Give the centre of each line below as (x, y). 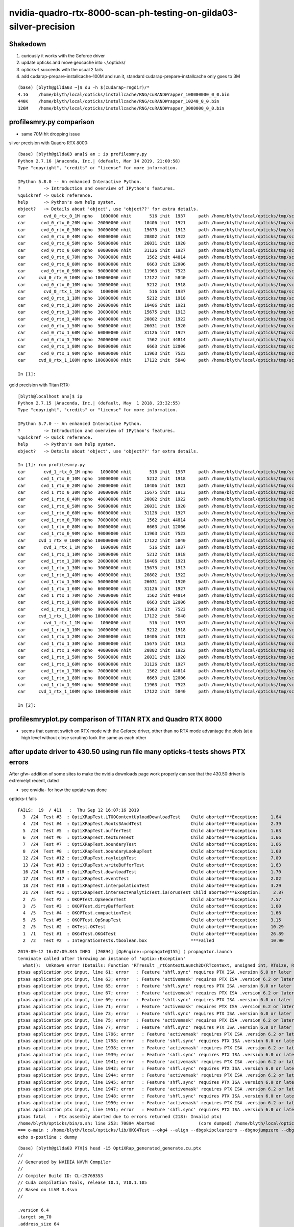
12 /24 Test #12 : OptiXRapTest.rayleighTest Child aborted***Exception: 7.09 (152, 858)
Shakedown (27, 44)
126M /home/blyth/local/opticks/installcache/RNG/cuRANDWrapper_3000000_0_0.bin (121, 108)
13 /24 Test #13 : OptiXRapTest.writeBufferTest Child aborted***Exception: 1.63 (152, 865)
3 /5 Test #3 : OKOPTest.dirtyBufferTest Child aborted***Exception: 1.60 (152, 906)
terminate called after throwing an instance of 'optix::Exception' (102, 959)
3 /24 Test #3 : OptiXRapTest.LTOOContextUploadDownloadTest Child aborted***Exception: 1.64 (152, 817)
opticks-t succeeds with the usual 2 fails (62, 69)
